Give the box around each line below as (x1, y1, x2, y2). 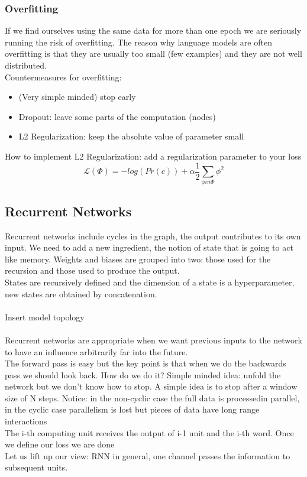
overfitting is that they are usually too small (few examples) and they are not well (5, 47, 302, 60)
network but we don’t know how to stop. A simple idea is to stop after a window (5, 380, 298, 392)
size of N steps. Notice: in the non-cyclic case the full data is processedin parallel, (5, 391, 300, 404)
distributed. (5, 59, 47, 71)
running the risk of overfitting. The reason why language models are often (5, 35, 272, 48)
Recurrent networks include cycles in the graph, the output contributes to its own (5, 229, 301, 242)
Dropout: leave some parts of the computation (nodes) (18, 110, 216, 122)
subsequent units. (5, 461, 68, 473)
